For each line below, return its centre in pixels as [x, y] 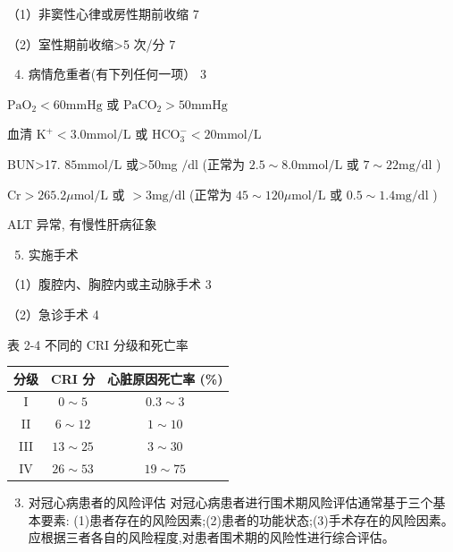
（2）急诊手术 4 [53, 314]
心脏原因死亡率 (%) [165, 378]
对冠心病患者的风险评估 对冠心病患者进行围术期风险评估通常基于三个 [231, 502]
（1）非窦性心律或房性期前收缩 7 [103, 13]
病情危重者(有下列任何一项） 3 [117, 74]
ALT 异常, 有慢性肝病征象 [82, 224]
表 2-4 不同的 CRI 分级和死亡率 [98, 344]
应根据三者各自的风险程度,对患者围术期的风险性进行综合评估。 [211, 537]
